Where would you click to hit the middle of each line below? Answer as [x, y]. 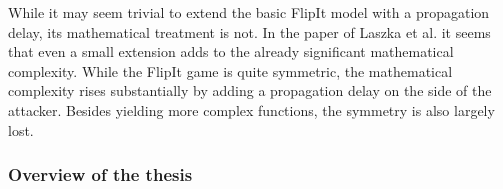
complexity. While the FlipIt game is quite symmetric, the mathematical [230, 70]
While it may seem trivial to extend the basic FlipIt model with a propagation [249, 12]
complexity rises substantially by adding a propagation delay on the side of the [250, 90]
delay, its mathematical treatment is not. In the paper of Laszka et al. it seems [249, 31]
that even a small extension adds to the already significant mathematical [231, 51]
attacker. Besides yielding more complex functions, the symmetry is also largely [251, 109]
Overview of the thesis [100, 174]
